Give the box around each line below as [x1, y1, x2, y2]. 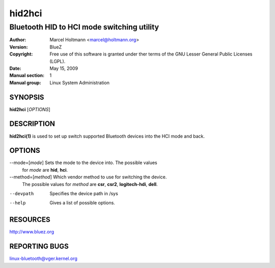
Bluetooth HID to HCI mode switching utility [9, 22, 159, 32]
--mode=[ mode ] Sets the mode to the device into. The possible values [9, 159, 157, 166]
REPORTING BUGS [9, 242, 69, 251]
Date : [9, 65, 21, 71]
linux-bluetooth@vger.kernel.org [9, 255, 77, 262]
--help [9, 200, 26, 206]
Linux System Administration [49, 79, 109, 86]
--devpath [9, 191, 34, 197]
